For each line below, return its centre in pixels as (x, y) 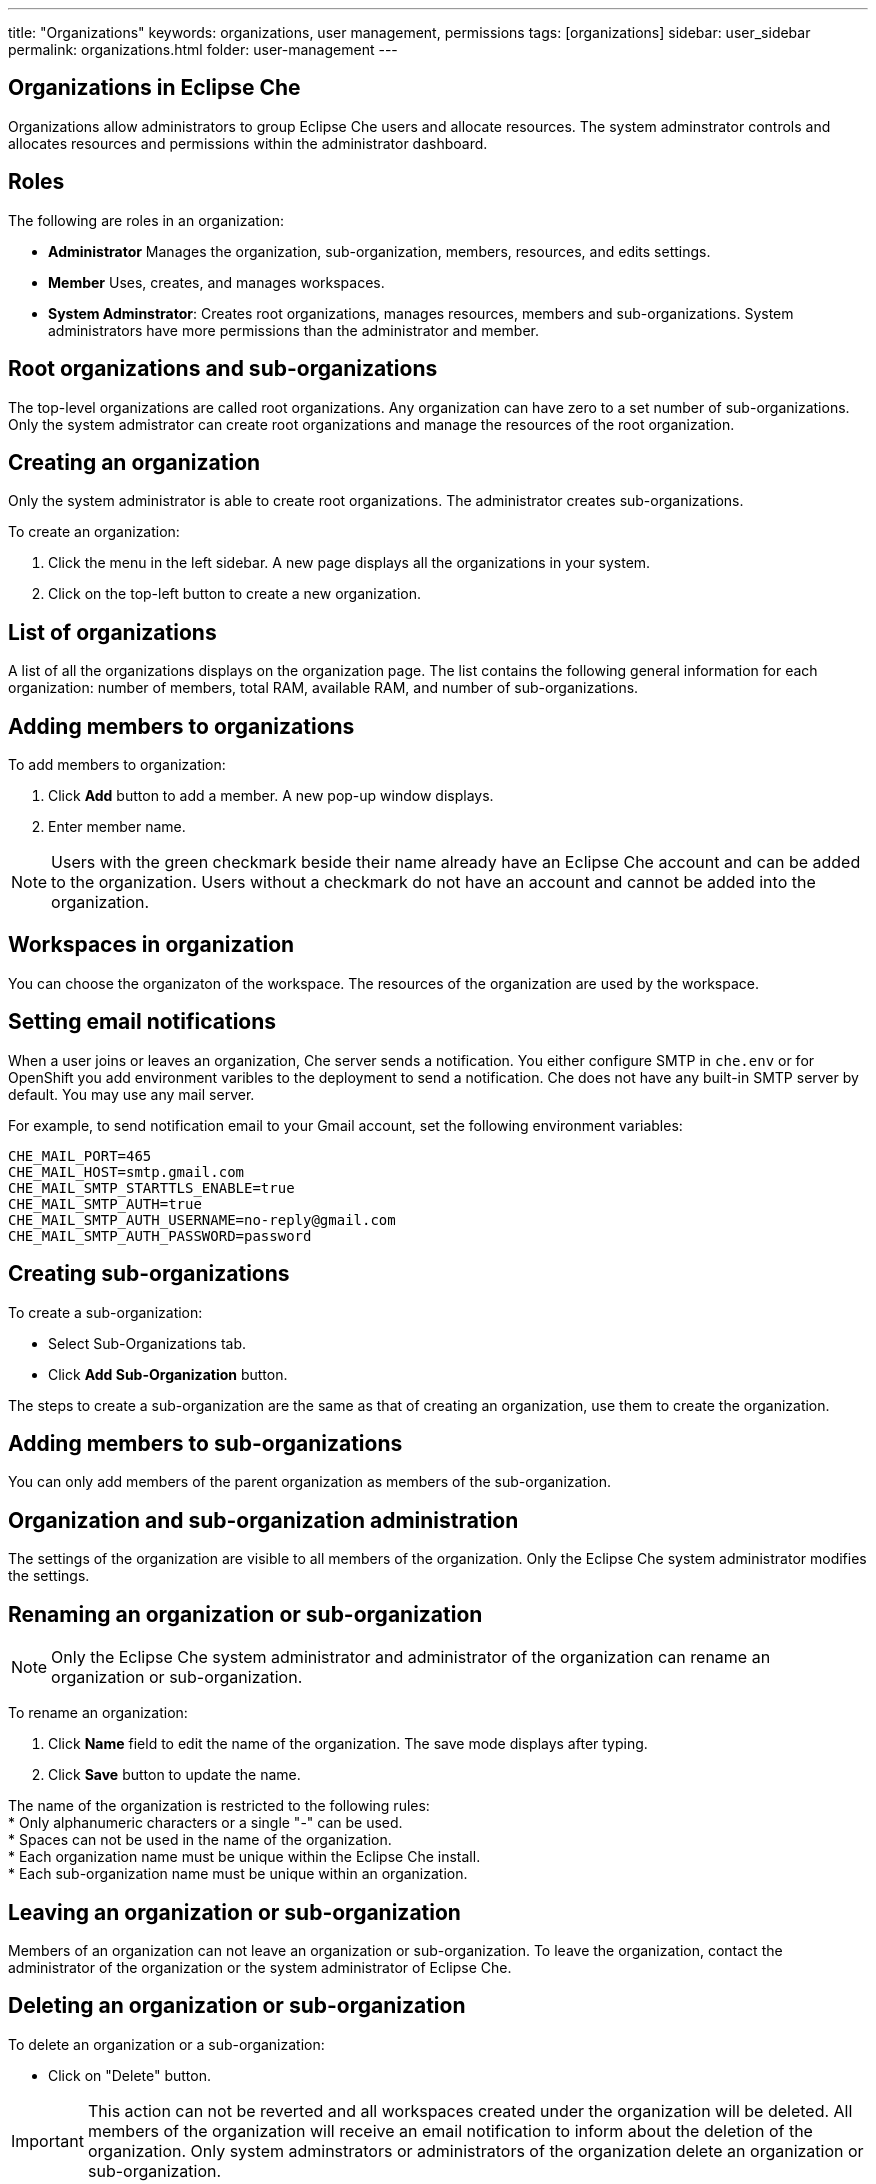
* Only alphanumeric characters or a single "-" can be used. (205, 1823)
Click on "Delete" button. (130, 2075)
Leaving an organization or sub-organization (234, 1912)
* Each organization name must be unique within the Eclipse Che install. (244, 1857)
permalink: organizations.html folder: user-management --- (203, 49)
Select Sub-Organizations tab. (147, 1343)
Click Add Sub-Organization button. (168, 1374)
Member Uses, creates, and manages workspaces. (216, 282)
